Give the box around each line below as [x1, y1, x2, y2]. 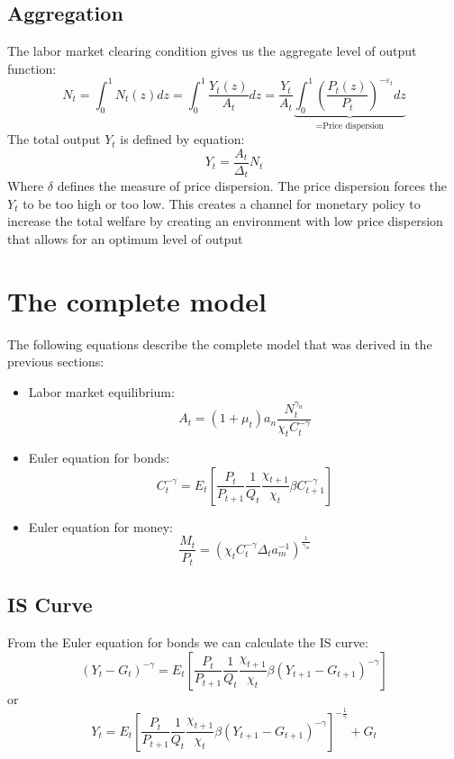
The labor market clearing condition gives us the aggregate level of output [7, 41, 417, 60]
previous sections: [7, 352, 104, 371]
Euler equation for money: [28, 517, 173, 536]
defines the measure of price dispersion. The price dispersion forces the [57, 176, 448, 195]
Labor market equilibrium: [28, 382, 175, 401]
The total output [7, 130, 101, 149]
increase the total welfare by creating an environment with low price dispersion [7, 212, 443, 230]
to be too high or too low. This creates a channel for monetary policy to [23, 194, 421, 212]
